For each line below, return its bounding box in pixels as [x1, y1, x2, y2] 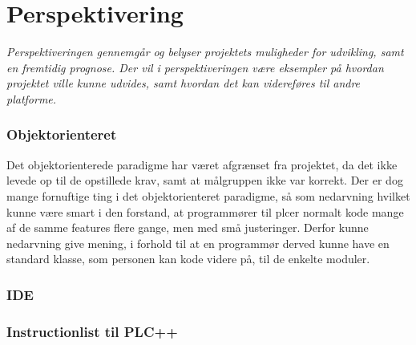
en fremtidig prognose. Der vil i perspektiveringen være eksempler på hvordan [6, 59, 384, 75]
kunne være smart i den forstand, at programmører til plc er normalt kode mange [6, 203, 404, 220]
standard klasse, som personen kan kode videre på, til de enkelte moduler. [6, 250, 370, 267]
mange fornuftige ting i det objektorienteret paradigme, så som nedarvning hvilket [6, 187, 410, 204]
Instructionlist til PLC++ [6, 321, 178, 341]
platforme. [6, 90, 57, 107]
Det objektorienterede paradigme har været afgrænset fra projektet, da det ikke [6, 156, 398, 172]
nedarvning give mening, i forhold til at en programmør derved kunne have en [6, 234, 390, 251]
